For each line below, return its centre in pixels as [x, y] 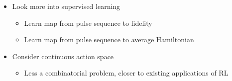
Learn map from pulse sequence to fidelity [88, 23]
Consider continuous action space [63, 56]
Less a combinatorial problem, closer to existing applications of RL [126, 73]
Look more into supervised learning [66, 6]
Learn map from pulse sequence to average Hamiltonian [109, 40]
